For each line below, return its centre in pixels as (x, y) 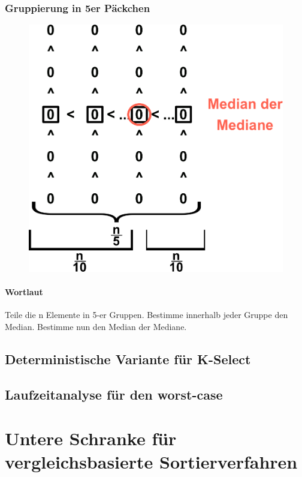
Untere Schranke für (91, 438)
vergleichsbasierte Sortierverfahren (151, 462)
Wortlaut (24, 292)
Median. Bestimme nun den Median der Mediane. (96, 326)
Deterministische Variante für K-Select (128, 358)
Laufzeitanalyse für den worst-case (114, 394)
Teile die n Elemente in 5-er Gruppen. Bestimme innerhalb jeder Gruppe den (147, 315)
